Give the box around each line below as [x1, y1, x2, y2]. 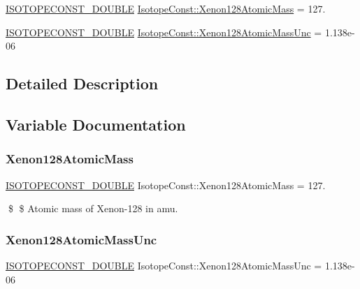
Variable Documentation [6, 113, 186, 135]
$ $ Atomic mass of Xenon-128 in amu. [8, 201, 178, 216]
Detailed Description [6, 73, 159, 94]
